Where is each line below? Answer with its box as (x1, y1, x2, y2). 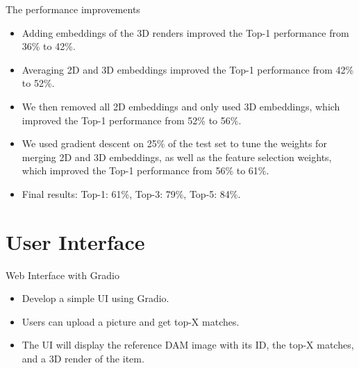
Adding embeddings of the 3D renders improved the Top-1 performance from (22, 25, 349, 40)
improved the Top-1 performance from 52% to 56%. (22, 112, 242, 127)
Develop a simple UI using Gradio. (22, 291, 169, 306)
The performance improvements (6, 2, 140, 16)
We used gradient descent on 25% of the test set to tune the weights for (22, 136, 327, 151)
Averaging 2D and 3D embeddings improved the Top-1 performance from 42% (22, 62, 354, 76)
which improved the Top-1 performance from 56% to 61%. (22, 163, 269, 178)
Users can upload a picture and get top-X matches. (22, 314, 240, 328)
